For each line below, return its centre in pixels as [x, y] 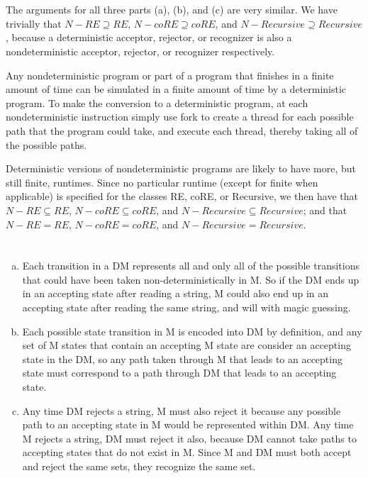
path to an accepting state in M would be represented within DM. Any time [188, 424]
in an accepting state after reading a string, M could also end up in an [175, 293]
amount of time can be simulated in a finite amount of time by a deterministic [176, 89]
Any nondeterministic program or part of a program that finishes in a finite [170, 75]
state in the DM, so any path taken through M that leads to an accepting [182, 358]
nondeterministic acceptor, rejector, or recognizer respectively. [140, 51]
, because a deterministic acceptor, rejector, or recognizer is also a [149, 37]
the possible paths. [46, 144]
